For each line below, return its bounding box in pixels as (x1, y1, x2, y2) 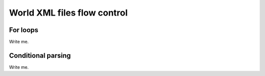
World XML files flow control (9, 7, 128, 18)
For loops (9, 26, 39, 34)
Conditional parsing (9, 51, 71, 59)
